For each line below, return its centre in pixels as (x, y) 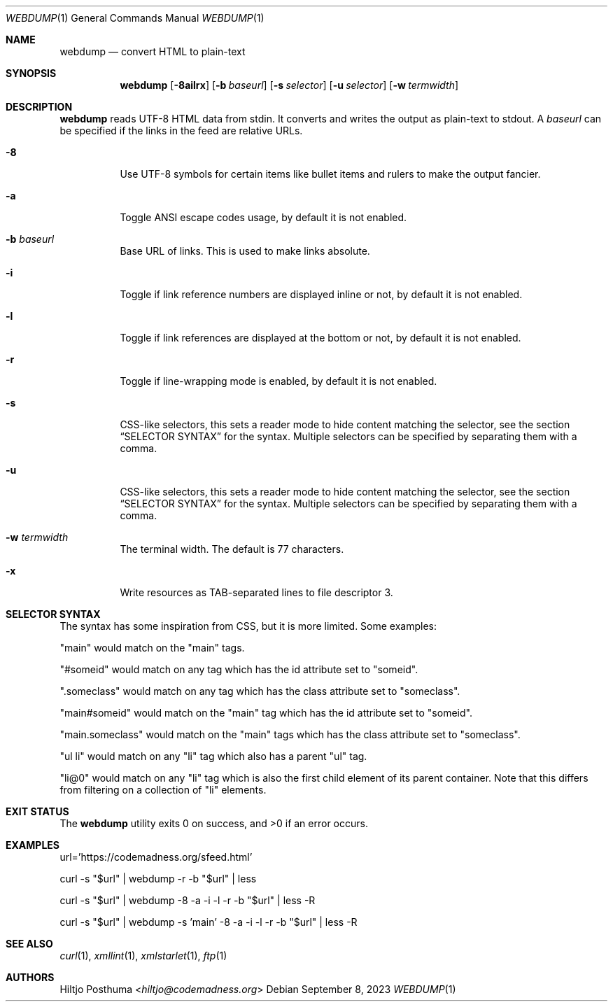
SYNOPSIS (31, 73)
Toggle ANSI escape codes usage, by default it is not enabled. (263, 217)
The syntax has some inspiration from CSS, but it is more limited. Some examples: (248, 626)
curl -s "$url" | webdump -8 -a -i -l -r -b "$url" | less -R (188, 900)
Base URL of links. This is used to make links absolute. (245, 251)
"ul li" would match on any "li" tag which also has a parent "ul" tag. (213, 756)
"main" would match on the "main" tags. (152, 648)
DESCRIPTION (39, 107)
